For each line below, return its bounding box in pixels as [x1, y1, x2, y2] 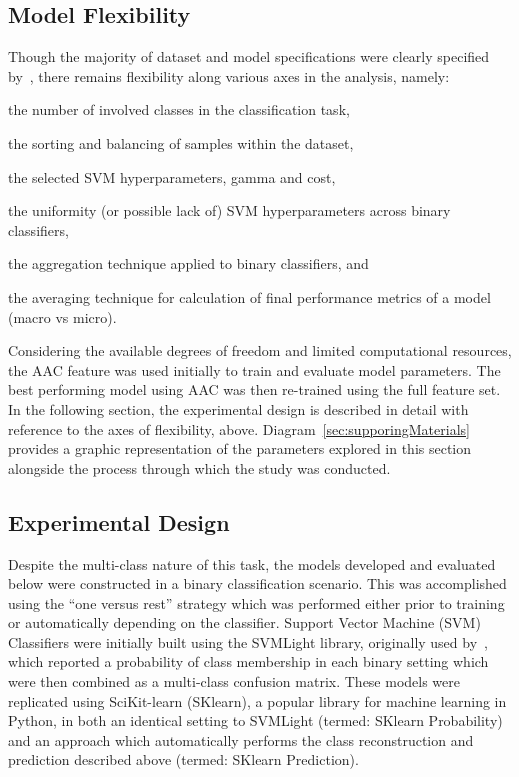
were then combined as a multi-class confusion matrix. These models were [8, 671, 461, 692]
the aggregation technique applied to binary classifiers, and [8, 253, 369, 274]
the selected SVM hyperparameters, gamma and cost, [8, 166, 336, 187]
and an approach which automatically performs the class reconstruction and [8, 729, 474, 750]
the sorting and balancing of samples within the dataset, [8, 132, 354, 153]
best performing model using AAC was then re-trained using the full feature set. [8, 379, 501, 400]
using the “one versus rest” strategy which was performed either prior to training [8, 592, 505, 613]
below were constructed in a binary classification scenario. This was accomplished [8, 573, 507, 594]
